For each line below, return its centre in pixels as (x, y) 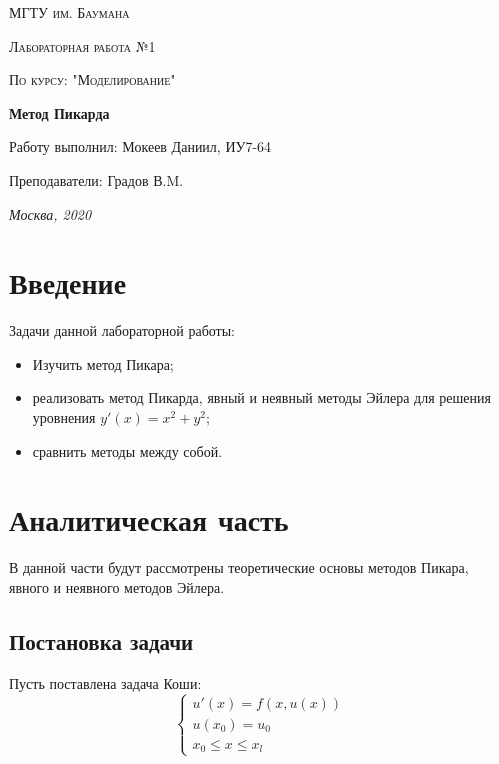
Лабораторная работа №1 (82, 45)
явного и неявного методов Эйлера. (117, 586)
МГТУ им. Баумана (69, 12)
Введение (68, 282)
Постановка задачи (101, 640)
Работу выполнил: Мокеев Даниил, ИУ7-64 (140, 146)
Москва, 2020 (50, 213)
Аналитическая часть (149, 519)
